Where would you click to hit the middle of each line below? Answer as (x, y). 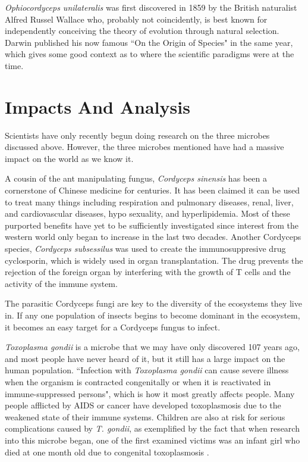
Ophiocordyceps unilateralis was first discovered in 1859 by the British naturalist (151, 7)
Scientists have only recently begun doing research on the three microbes (137, 135)
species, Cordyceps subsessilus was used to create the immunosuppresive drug (145, 249)
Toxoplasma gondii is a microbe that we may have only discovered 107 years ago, (152, 347)
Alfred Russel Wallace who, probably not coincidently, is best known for (136, 19)
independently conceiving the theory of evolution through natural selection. (142, 31)
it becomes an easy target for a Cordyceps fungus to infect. (113, 327)
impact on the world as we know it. (69, 158)
